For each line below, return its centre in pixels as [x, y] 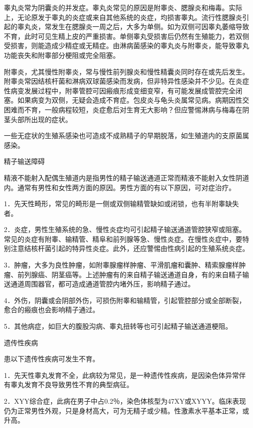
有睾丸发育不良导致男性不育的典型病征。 [69, 384]
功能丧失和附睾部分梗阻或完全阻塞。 [62, 55]
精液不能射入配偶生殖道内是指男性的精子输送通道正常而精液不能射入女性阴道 [126, 177]
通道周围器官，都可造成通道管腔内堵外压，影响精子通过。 [102, 284]
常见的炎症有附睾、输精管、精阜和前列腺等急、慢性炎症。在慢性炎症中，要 [123, 239]
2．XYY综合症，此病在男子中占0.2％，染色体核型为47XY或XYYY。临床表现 [125, 401]
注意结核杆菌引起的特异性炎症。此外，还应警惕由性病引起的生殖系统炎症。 [130, 248]
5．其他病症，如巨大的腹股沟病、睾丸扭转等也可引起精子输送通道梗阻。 [118, 326]
